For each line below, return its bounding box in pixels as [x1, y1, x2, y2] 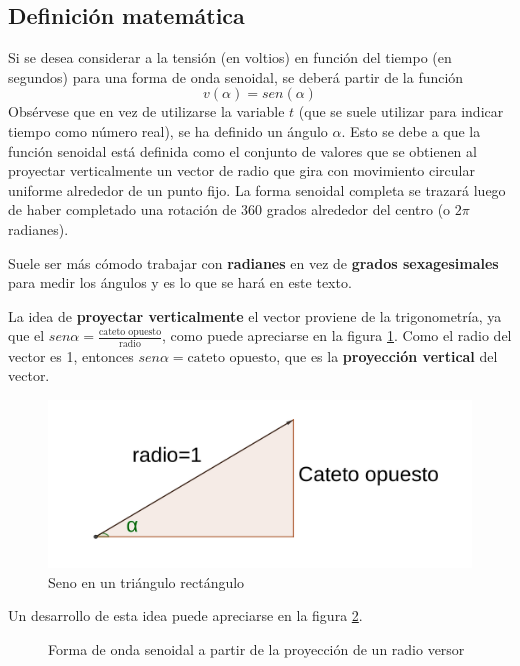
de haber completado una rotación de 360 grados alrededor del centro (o [8, 199, 451, 220]
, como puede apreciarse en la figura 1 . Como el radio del [162, 325, 512, 346]
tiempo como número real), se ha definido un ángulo [8, 120, 328, 141]
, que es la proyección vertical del [276, 345, 498, 366]
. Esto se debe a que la [341, 120, 481, 141]
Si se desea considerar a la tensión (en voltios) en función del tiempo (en [8, 47, 452, 68]
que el [8, 325, 45, 346]
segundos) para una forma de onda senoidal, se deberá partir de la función [8, 66, 464, 87]
